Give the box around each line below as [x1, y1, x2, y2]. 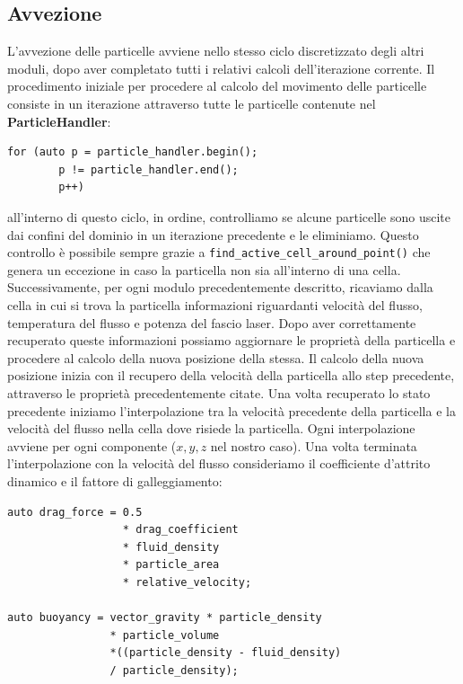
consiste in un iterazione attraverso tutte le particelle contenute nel [7, 93, 376, 112]
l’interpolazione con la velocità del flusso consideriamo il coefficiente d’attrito [7, 454, 431, 473]
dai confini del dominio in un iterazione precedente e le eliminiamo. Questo [7, 225, 419, 244]
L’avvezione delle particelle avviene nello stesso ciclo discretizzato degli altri [7, 41, 424, 60]
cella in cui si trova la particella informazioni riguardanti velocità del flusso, [7, 295, 423, 314]
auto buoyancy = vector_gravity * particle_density [7, 611, 322, 625]
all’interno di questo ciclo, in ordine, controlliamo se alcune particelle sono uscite [7, 207, 450, 226]
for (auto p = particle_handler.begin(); [7, 146, 258, 159]
